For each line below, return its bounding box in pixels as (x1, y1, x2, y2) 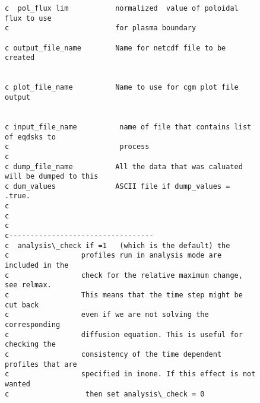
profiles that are (5, 360, 77, 369)
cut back (5, 300, 39, 309)
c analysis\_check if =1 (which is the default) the (5, 241, 230, 250)
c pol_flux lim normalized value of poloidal (5, 4, 239, 12)
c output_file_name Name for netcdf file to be (5, 43, 226, 52)
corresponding (5, 321, 61, 329)
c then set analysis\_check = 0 (5, 389, 205, 398)
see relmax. (5, 281, 52, 290)
